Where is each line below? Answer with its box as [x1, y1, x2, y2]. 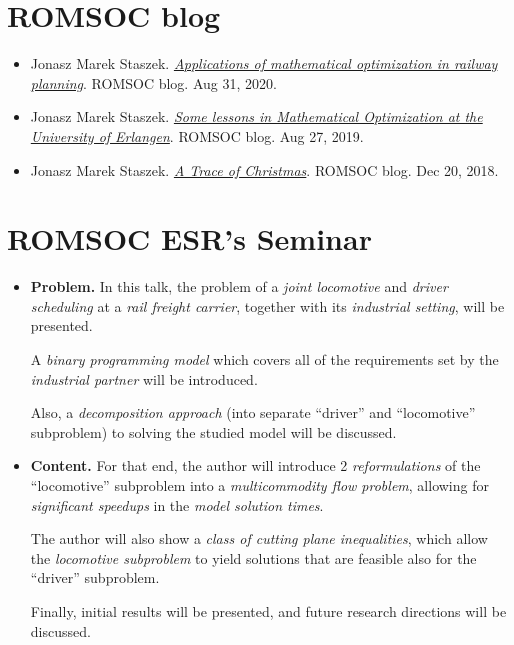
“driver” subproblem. [30, 567, 160, 588]
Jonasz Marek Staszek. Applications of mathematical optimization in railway [30, 53, 498, 74]
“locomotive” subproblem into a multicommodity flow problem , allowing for [30, 474, 489, 495]
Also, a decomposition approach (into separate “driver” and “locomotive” [30, 402, 476, 423]
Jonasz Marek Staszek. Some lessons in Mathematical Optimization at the [30, 106, 483, 127]
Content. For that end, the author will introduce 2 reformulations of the [30, 455, 481, 476]
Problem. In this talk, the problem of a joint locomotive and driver [30, 276, 448, 297]
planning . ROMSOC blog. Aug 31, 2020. [30, 72, 277, 93]
